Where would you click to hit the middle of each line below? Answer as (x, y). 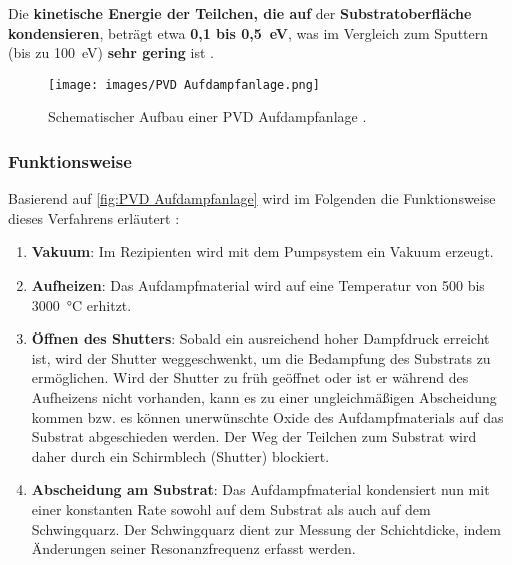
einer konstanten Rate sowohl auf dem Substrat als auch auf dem (231, 508)
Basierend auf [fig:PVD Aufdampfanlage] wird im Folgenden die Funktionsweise (252, 198)
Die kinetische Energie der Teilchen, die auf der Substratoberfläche (240, 13)
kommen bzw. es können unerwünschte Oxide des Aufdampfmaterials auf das (267, 416)
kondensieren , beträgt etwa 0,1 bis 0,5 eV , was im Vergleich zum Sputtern (248, 32)
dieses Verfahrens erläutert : (94, 217)
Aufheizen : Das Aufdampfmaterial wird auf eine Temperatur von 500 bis (258, 285)
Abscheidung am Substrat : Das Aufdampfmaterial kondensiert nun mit (260, 489)
